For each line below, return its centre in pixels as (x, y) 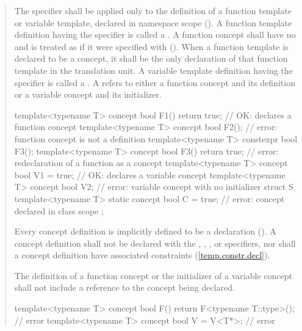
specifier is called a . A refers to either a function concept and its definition (155, 82)
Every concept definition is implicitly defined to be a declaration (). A (145, 231)
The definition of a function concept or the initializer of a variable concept (153, 275)
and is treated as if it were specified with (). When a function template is (151, 46)
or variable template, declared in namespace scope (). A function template (153, 22)
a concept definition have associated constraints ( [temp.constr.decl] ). (142, 255)
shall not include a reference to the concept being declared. (124, 287)
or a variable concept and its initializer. (88, 94)
